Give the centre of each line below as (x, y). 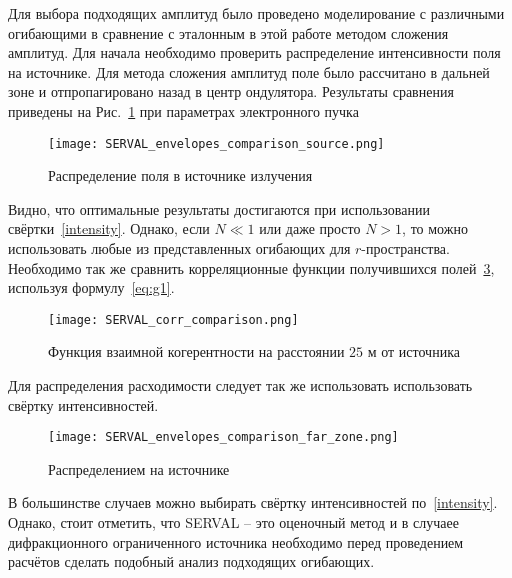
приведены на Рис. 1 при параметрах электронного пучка (183, 110)
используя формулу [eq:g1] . (91, 287)
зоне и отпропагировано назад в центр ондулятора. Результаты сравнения (231, 91)
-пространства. (405, 248)
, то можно (435, 228)
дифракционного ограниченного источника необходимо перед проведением (236, 541)
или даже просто (310, 228)
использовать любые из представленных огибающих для (179, 248)
